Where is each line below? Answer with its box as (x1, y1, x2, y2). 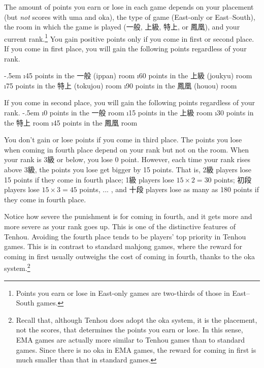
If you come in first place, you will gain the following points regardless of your (4, 43, 247, 54)
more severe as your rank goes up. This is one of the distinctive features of (4, 221, 236, 231)
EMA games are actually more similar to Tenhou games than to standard (16, 334, 245, 345)
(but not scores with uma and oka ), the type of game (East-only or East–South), (4, 11, 255, 22)
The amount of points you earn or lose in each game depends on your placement (4, 2, 254, 12)
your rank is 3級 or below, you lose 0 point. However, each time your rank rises (4, 154, 251, 165)
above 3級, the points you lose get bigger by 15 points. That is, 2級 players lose (4, 164, 252, 174)
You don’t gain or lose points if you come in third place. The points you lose (4, 134, 242, 145)
